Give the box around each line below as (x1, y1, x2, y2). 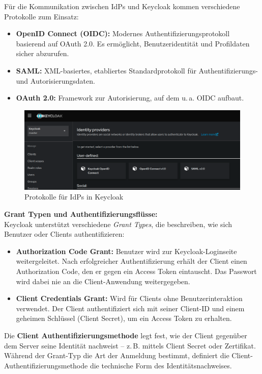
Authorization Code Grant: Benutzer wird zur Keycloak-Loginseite (16, 245, 237, 256)
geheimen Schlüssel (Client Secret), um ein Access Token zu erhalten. (16, 313, 232, 323)
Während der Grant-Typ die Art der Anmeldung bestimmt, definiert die (4, 350, 229, 361)
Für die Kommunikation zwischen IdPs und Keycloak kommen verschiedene (4, 1, 240, 11)
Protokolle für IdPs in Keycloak (24, 191, 124, 202)
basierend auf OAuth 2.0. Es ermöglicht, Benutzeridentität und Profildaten (16, 38, 250, 48)
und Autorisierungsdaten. (16, 75, 95, 86)
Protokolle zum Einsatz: (4, 11, 79, 21)
